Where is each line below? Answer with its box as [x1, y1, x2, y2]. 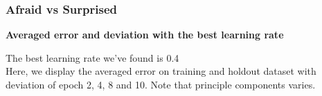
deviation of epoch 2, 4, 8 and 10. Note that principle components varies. [6, 77, 316, 91]
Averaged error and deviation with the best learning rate [6, 27, 284, 42]
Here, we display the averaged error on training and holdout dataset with [6, 64, 316, 78]
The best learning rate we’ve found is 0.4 [6, 50, 179, 64]
